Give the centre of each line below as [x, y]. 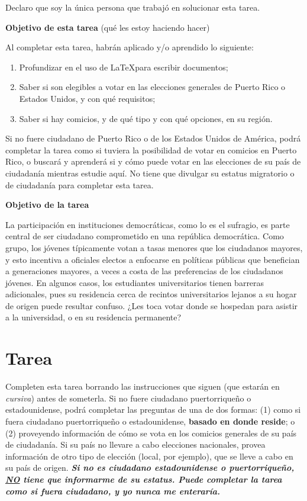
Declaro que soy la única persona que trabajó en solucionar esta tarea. [133, 7]
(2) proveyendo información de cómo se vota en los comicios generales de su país [151, 433]
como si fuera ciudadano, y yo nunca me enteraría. [113, 491]
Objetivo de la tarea [47, 205]
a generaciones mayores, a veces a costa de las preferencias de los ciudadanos [144, 271]
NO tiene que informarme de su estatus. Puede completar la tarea [144, 479]
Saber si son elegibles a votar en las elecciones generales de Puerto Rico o [152, 87]
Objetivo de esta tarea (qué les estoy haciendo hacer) [108, 27]
